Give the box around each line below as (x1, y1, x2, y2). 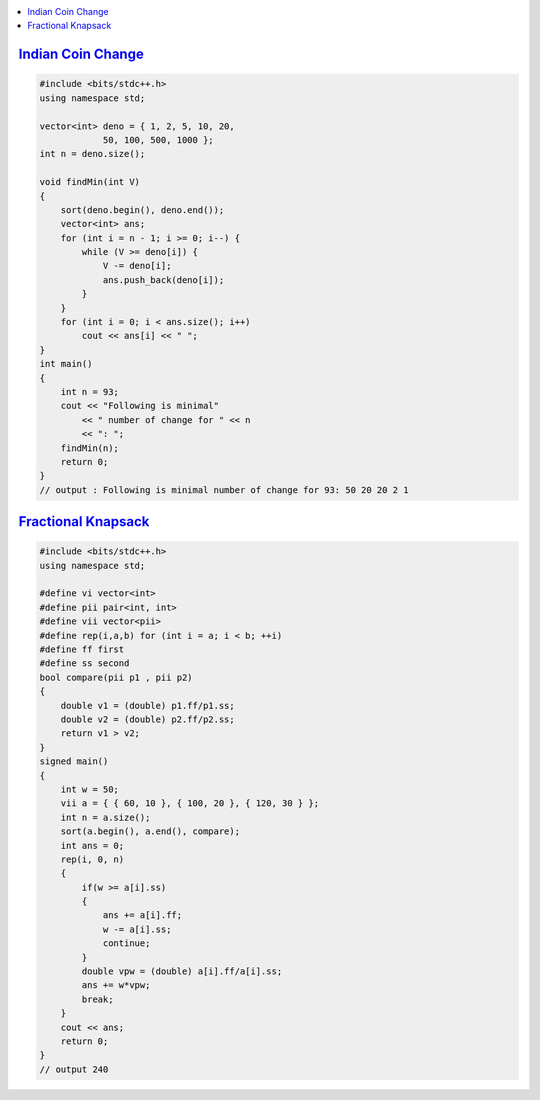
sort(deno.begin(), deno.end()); (60, 204, 225, 215)
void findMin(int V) (39, 176, 140, 188)
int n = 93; (60, 386, 120, 397)
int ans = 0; (60, 840, 125, 851)
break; (81, 993, 114, 1005)
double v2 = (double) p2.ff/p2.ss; (60, 714, 235, 725)
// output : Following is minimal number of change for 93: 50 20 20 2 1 (39, 484, 409, 495)
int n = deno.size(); (39, 148, 146, 160)
